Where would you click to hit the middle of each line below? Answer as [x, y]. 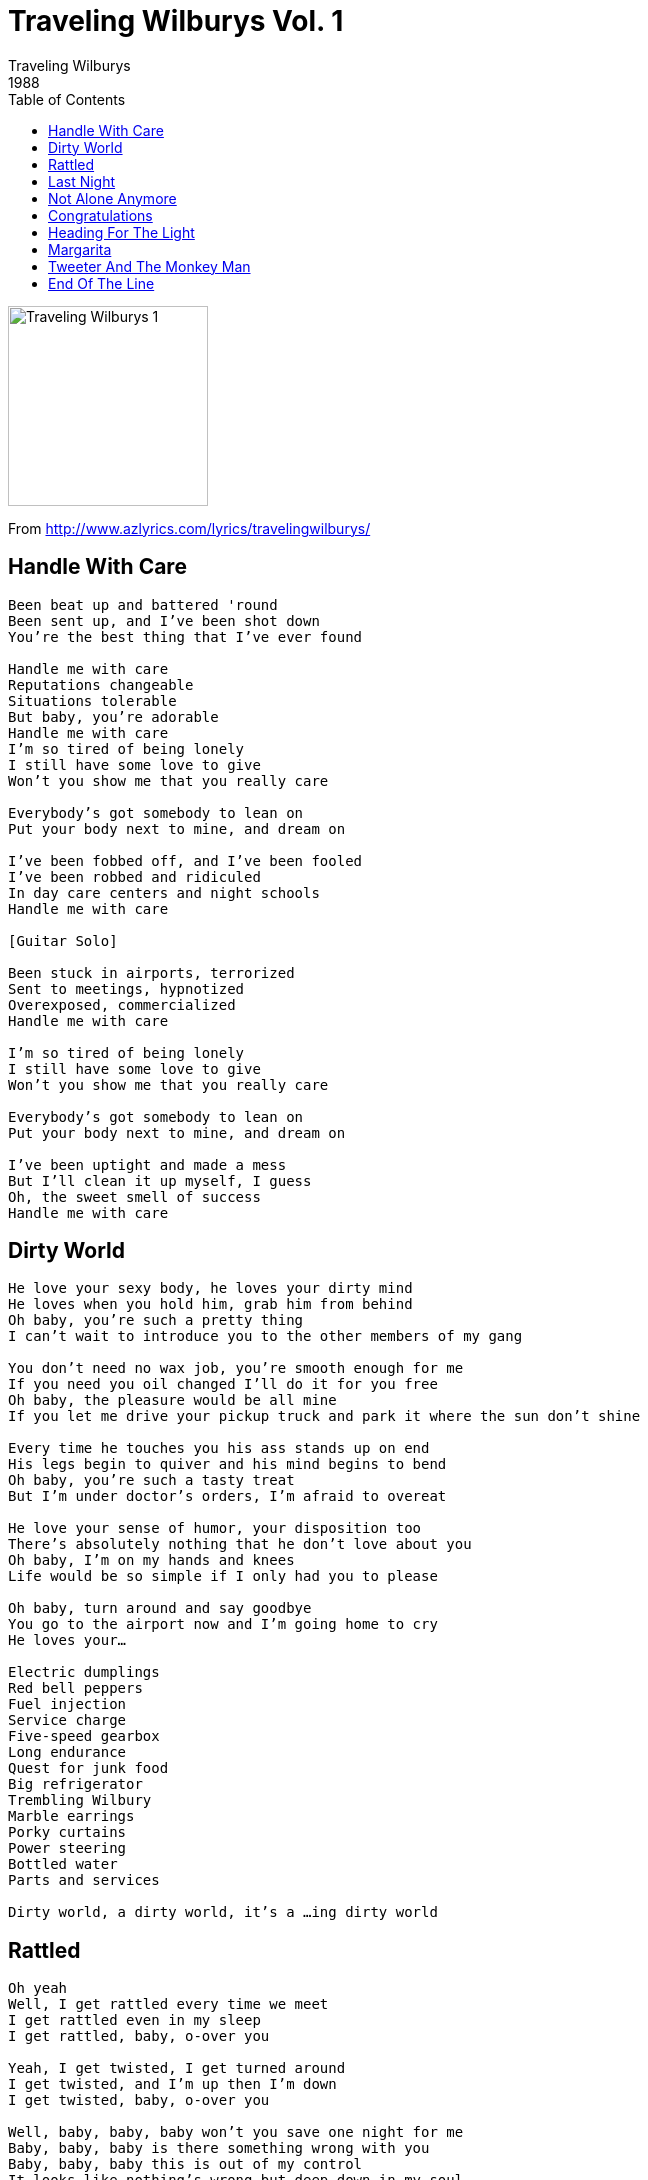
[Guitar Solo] [63, 940]
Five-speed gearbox [84, 1736]
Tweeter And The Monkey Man [149, 266]
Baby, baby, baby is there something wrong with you [219, 2148]
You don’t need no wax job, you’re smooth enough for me [236, 1368]
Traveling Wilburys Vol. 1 [176, 21]
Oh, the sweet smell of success [134, 1196]
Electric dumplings [84, 1672]
